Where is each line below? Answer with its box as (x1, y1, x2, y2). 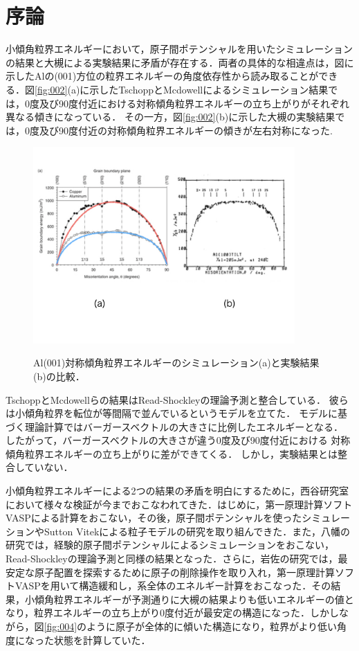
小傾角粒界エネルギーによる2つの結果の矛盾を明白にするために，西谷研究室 (6, 483, 349, 498)
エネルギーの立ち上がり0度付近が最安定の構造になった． (53, 605, 311, 620)
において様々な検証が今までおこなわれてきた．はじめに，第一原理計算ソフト (6, 497, 353, 511)
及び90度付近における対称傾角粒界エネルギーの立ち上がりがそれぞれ (39, 96, 349, 110)
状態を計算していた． (53, 632, 151, 647)
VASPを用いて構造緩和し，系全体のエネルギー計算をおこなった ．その (15, 578, 331, 593)
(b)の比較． (33, 368, 85, 383)
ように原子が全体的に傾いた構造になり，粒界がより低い (86, 619, 338, 634)
